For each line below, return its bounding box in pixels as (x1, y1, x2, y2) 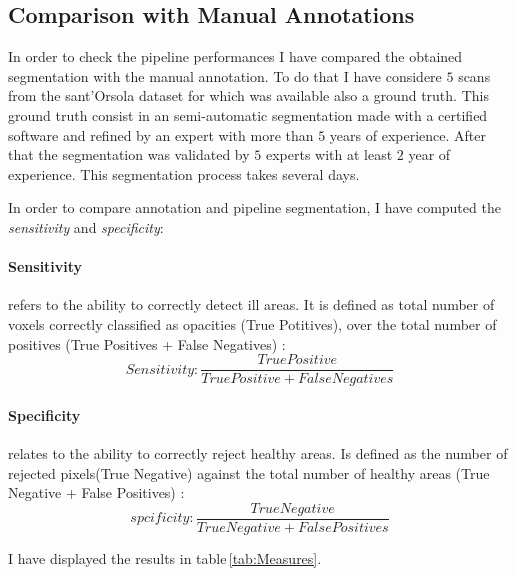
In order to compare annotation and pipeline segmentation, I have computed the (8, 197, 501, 218)
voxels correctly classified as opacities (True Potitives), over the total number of (8, 313, 497, 334)
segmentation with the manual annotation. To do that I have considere (8, 65, 442, 86)
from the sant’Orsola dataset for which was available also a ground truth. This (8, 85, 489, 106)
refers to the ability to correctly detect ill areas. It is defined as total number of (8, 294, 495, 315)
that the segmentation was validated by (8, 144, 250, 165)
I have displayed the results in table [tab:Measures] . (8, 547, 322, 568)
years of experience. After (329, 124, 486, 145)
